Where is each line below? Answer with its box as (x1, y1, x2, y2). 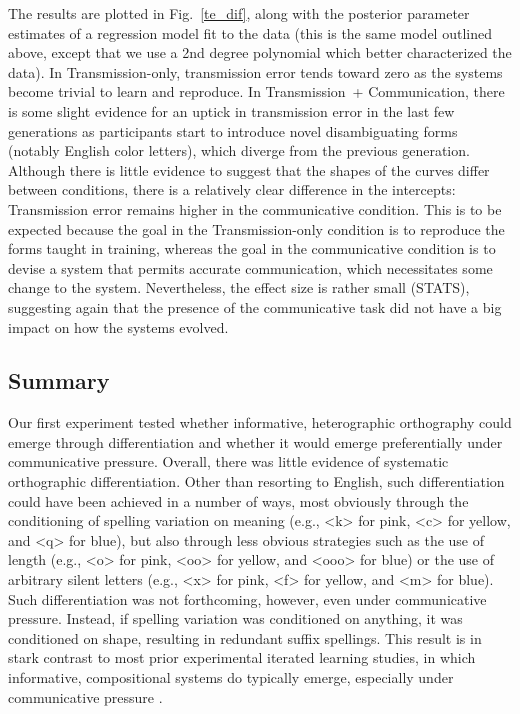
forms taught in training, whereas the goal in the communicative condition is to (8, 238, 496, 259)
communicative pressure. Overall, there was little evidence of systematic (8, 451, 449, 472)
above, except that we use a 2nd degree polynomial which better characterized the (8, 42, 512, 63)
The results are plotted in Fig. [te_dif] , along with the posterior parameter (8, 3, 470, 23)
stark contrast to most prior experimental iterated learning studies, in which (8, 647, 476, 668)
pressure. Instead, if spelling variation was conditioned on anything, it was (8, 608, 463, 629)
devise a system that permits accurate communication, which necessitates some (8, 257, 493, 278)
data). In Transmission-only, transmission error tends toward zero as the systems (8, 61, 503, 82)
